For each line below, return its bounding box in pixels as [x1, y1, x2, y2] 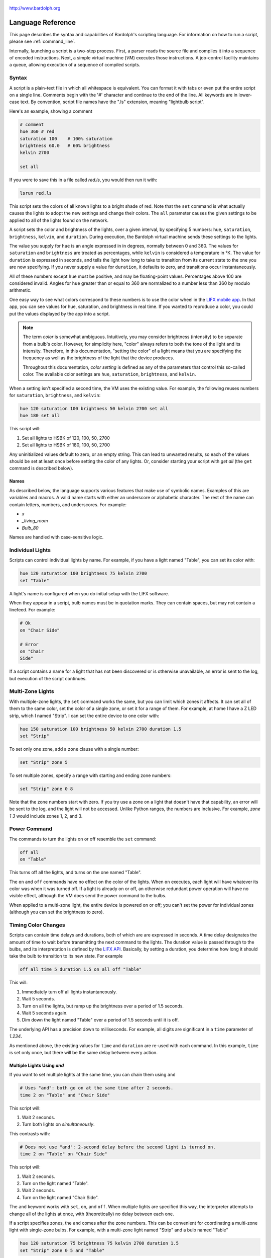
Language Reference [9, 18, 76, 27]
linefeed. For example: [9, 607, 55, 613]
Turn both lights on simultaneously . [22, 1121, 95, 1127]
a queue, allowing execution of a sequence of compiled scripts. [9, 62, 141, 68]
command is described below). [9, 465, 74, 471]
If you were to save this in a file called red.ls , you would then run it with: [9, 177, 158, 183]
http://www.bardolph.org [9, 5, 61, 11]
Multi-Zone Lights [9, 688, 55, 695]
